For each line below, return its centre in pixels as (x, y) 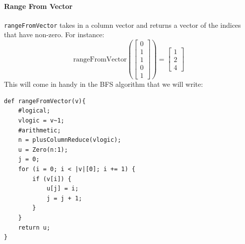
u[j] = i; (62, 189)
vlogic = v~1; (41, 121)
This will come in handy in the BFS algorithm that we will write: (104, 84)
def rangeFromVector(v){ (45, 101)
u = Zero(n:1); (43, 150)
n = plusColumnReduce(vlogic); (70, 140)
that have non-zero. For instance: (54, 34)
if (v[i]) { (52, 179)
